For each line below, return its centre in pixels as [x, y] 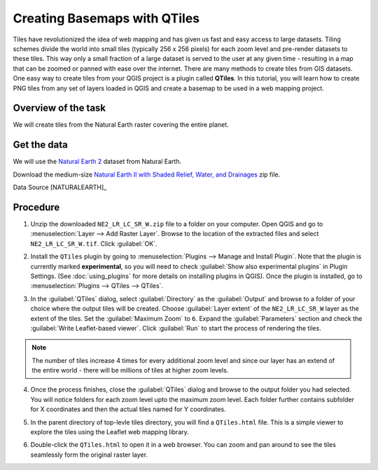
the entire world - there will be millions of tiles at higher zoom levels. [130, 371]
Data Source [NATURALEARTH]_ [60, 187]
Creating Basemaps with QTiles [106, 18]
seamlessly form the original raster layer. [89, 455]
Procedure [36, 207]
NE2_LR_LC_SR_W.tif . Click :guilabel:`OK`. [94, 243]
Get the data [40, 145]
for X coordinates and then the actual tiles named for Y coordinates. [128, 409]
